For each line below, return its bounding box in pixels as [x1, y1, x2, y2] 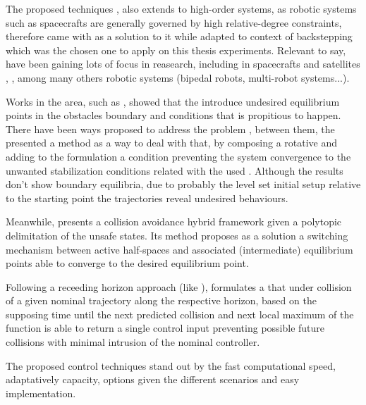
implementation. [6, 385, 76, 400]
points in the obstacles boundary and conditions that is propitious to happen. [6, 108, 341, 123]
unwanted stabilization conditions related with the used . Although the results [6, 163, 343, 177]
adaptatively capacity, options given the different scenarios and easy [6, 372, 300, 387]
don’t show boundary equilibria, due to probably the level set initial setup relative [6, 177, 361, 192]
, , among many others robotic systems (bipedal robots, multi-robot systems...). [6, 70, 350, 85]
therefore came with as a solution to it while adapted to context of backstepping [6, 29, 353, 44]
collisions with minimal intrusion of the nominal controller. [6, 335, 260, 349]
